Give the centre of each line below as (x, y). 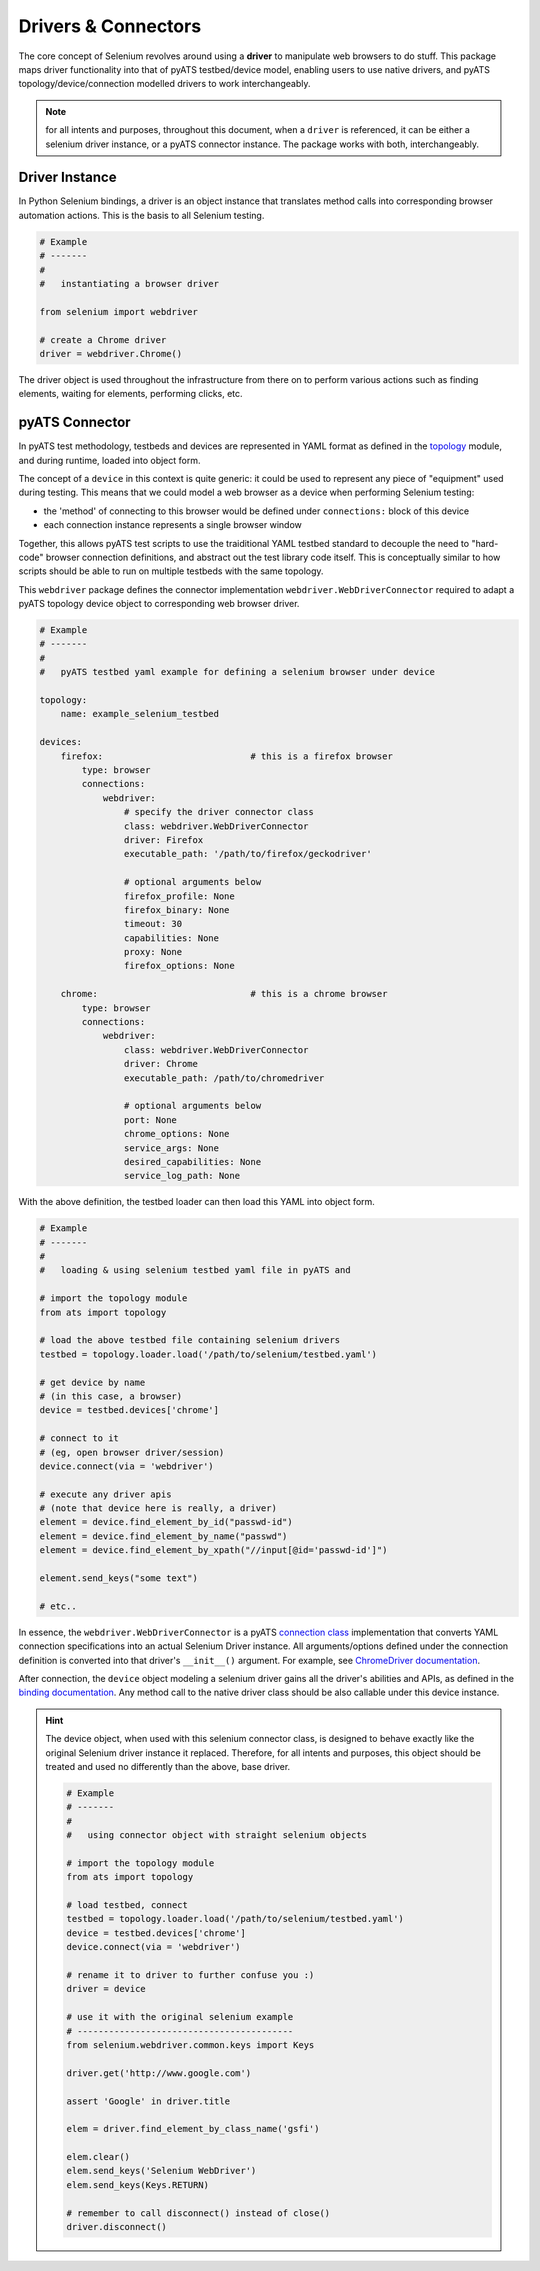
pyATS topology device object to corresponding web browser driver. (159, 604)
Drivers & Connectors (110, 26)
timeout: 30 (153, 924)
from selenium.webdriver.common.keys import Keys (190, 2044)
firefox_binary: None (176, 909)
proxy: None (153, 952)
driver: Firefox (163, 839)
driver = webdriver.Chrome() (111, 353)
